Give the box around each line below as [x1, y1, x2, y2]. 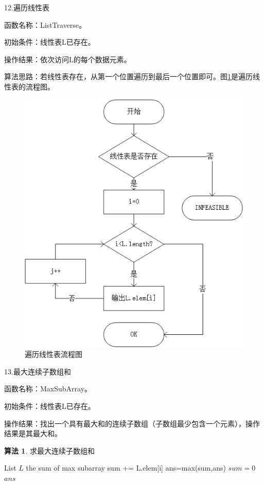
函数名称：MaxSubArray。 [4, 383, 92, 394]
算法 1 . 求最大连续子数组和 [4, 445, 95, 456]
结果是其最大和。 [4, 428, 62, 439]
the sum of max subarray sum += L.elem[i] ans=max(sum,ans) [26, 462, 226, 473]
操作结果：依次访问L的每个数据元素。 [4, 53, 131, 64]
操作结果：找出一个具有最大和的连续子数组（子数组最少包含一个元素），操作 [4, 418, 260, 428]
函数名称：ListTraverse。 [4, 19, 86, 30]
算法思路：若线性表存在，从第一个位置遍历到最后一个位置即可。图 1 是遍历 [4, 71, 253, 82]
